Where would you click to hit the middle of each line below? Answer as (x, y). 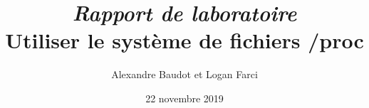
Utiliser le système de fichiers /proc (184, 40)
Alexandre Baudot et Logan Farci (184, 74)
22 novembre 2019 (184, 98)
